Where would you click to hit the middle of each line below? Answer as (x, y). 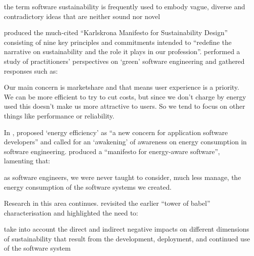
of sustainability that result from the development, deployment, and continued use (127, 238)
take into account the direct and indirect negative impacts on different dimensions (127, 229)
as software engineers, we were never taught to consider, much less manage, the (123, 177)
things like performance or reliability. (59, 115)
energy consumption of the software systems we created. (88, 187)
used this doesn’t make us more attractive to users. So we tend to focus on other (125, 106)
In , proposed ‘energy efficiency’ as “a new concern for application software (116, 132)
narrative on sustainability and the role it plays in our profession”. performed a (122, 51)
